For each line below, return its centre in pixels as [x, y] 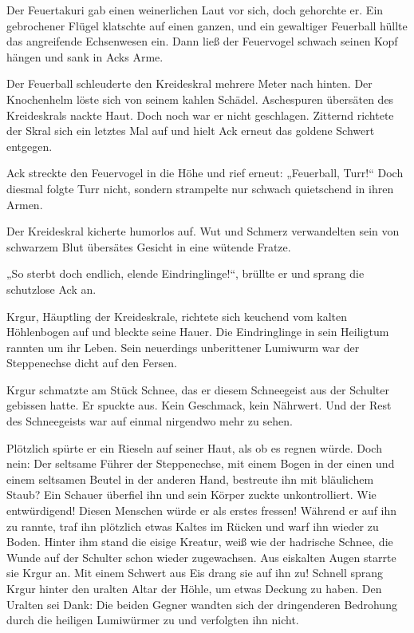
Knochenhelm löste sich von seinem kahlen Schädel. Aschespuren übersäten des [200, 99]
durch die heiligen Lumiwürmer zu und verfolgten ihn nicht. [153, 620]
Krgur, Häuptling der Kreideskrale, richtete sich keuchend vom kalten [177, 316]
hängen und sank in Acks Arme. [85, 56]
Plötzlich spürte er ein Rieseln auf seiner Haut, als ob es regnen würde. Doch [194, 447]
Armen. [25, 204]
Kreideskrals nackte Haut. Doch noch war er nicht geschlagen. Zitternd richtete [200, 115]
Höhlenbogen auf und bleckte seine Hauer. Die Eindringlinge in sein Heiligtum [198, 332]
